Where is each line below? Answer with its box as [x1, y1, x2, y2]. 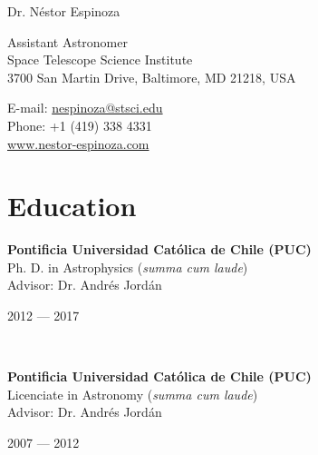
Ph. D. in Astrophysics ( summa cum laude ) [7, 257, 248, 276]
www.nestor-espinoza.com [7, 134, 149, 153]
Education [7, 187, 137, 224]
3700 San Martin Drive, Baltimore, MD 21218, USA [7, 67, 296, 86]
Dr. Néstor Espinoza [7, 2, 120, 20]
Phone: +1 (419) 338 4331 [7, 115, 152, 134]
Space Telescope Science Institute [7, 50, 193, 69]
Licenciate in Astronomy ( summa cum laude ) [7, 384, 258, 403]
